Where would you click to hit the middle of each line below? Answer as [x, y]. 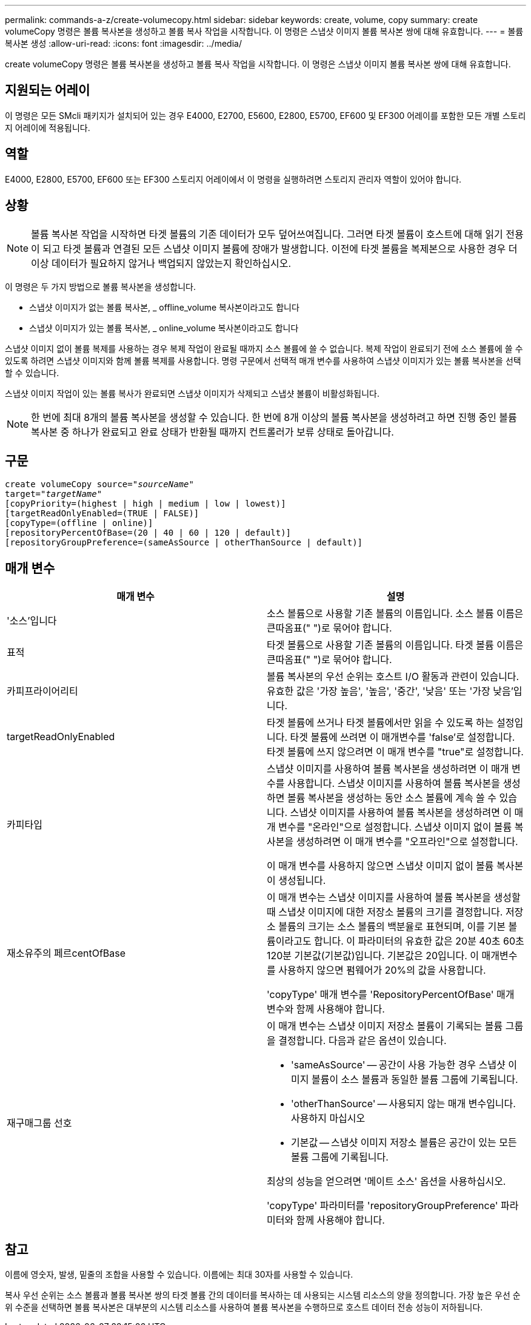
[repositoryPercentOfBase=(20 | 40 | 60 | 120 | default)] [148, 533]
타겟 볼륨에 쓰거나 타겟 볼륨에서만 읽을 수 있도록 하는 [380, 723]
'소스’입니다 [32, 621]
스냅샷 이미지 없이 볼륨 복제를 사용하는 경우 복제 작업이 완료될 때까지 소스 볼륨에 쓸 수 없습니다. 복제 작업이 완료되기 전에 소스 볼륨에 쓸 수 [264, 348]
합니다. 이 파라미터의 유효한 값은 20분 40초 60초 [419, 941]
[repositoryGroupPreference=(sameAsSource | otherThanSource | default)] [184, 543]
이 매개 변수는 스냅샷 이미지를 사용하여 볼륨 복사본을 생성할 [394, 898]
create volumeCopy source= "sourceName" [99, 484]
